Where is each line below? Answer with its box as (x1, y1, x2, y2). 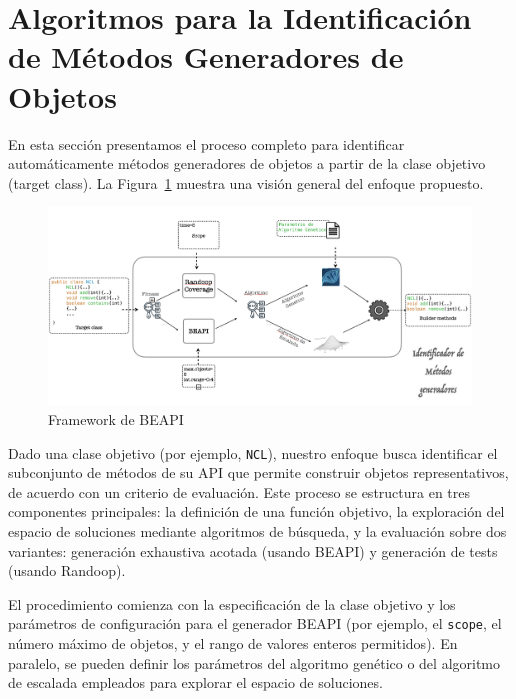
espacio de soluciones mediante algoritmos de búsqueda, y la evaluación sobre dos (8, 521, 507, 542)
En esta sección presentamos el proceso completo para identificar (8, 133, 405, 154)
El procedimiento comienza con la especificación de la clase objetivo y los (8, 593, 456, 614)
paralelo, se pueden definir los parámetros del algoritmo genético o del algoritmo (8, 652, 501, 673)
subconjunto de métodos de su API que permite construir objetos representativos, (8, 462, 509, 483)
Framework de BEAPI (48, 408, 184, 429)
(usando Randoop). (8, 560, 126, 581)
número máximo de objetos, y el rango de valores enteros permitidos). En (8, 633, 458, 654)
